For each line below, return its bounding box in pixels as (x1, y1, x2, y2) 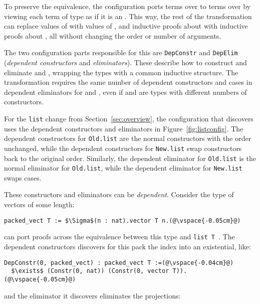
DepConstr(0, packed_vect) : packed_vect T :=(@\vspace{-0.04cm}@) (4, 259, 234, 266)
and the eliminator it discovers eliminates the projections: (4, 290, 181, 300)
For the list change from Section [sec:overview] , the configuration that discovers (4, 113, 253, 123)
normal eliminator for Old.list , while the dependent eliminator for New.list (4, 163, 242, 173)
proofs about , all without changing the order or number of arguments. (4, 30, 221, 41)
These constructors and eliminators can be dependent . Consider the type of (4, 189, 234, 200)
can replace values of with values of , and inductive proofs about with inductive (4, 21, 248, 31)
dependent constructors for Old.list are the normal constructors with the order (4, 133, 251, 143)
